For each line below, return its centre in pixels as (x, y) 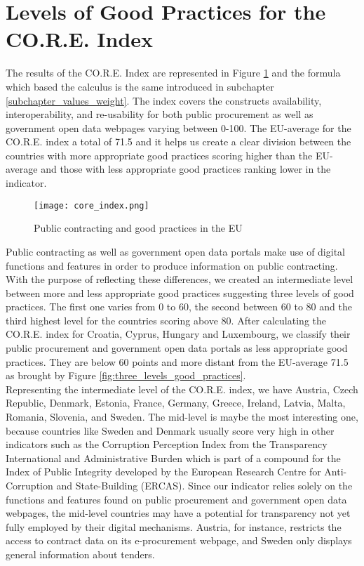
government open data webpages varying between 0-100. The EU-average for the (178, 127)
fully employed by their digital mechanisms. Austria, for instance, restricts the (174, 526)
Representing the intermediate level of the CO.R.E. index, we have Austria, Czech (182, 389)
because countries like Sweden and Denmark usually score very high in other (170, 430)
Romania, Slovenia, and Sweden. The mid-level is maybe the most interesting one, (182, 417)
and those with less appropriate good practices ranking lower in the (186, 169)
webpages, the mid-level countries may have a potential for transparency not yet (178, 513)
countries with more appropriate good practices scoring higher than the (159, 155)
